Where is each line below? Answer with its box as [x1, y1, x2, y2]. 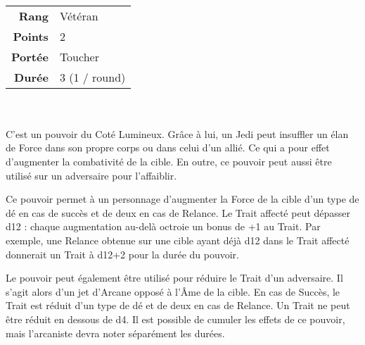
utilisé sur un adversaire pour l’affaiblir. [6, 168, 177, 182]
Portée [11, 48, 49, 65]
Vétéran [59, 7, 98, 24]
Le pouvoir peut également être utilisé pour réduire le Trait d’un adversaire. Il [6, 270, 343, 285]
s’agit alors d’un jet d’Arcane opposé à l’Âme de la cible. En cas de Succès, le [6, 284, 340, 299]
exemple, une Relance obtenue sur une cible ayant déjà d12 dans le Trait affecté [6, 232, 350, 247]
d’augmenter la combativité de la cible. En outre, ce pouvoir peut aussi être [6, 153, 332, 168]
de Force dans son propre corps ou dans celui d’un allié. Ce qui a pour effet [6, 140, 330, 155]
